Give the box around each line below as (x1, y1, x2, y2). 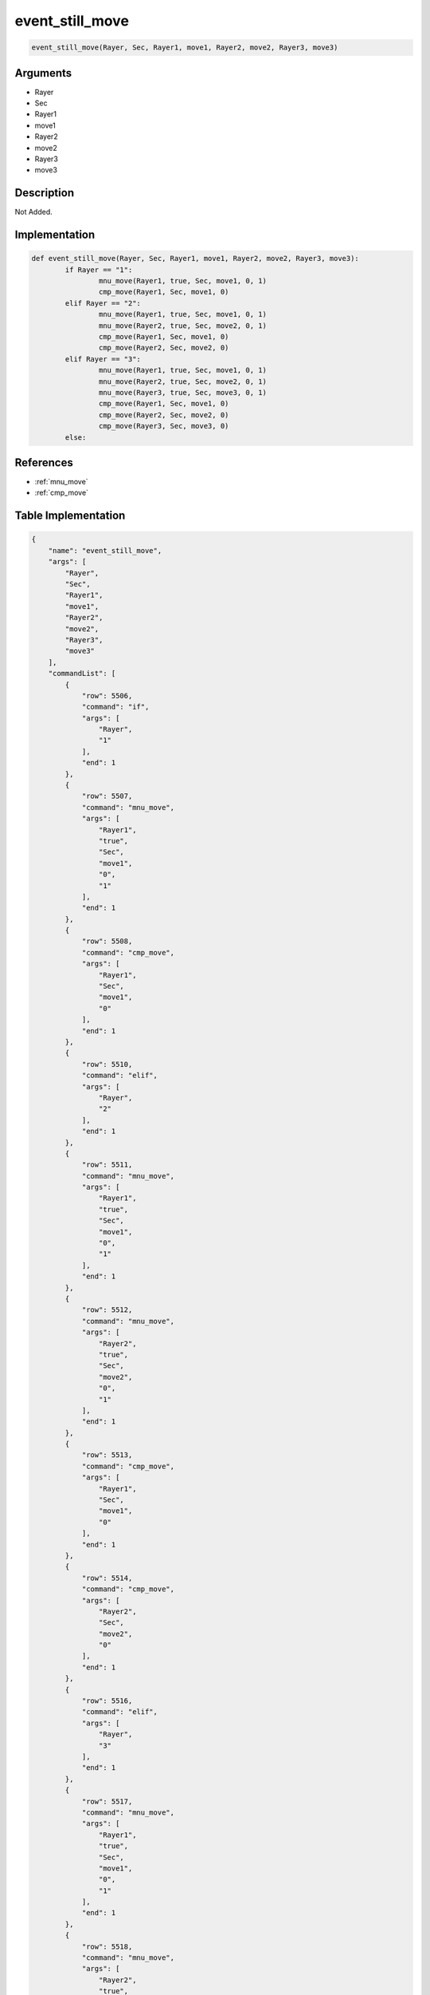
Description (14, 186, 75, 199)
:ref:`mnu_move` (34, 477, 88, 487)
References (14, 456, 73, 469)
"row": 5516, (81, 1697, 133, 1705)
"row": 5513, (81, 1451, 133, 1460)
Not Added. (14, 207, 53, 217)
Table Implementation (14, 509, 126, 523)
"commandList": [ (48, 669, 116, 678)
